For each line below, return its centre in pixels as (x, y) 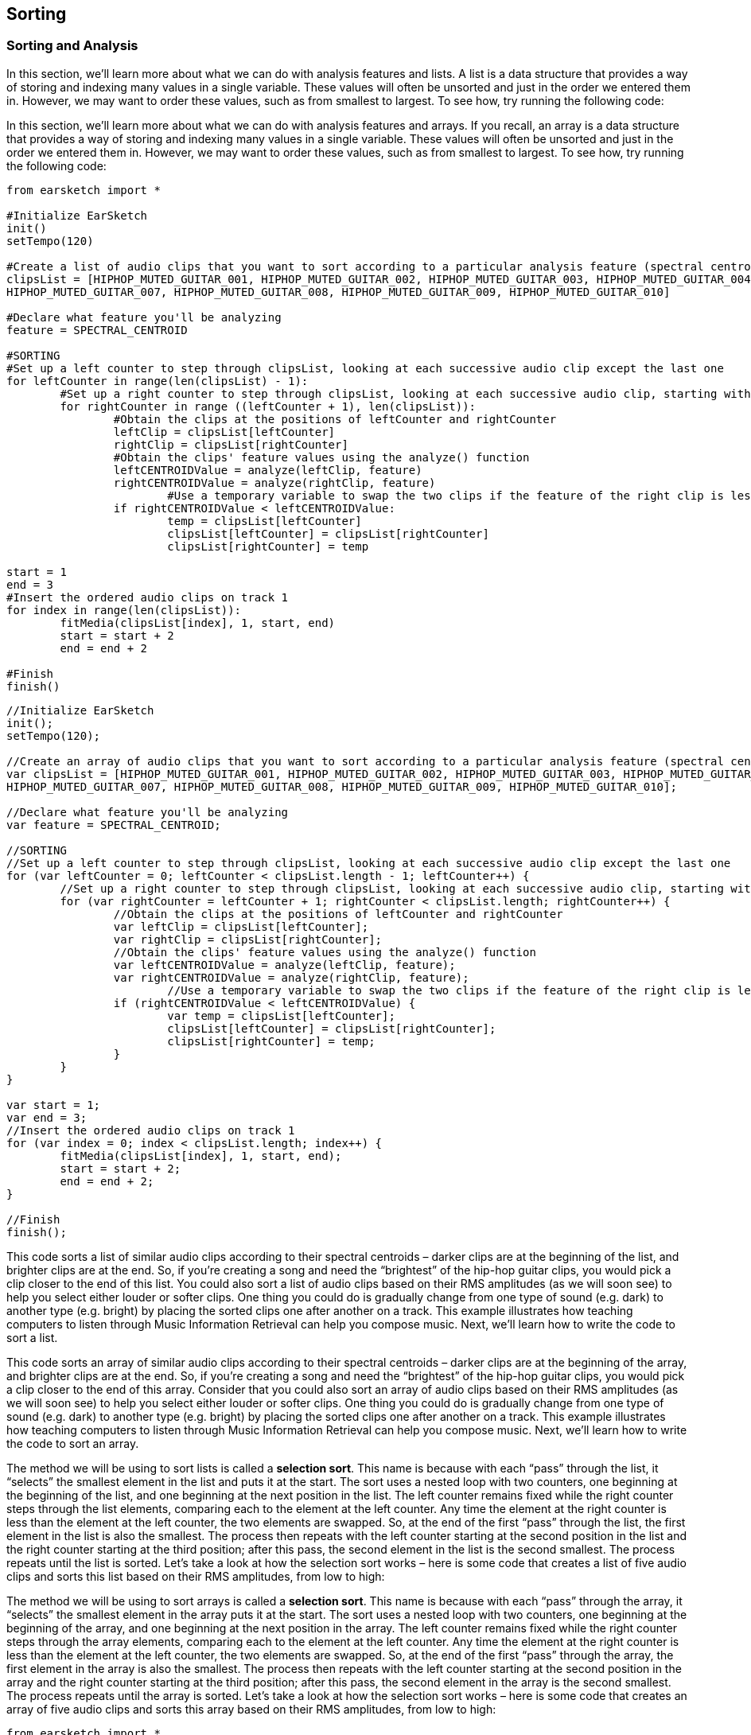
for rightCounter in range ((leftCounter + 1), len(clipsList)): (268, 406)
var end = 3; (47, 1117)
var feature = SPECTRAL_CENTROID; (114, 825)
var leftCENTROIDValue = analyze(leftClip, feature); (284, 965)
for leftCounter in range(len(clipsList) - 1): (158, 381)
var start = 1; (54, 1105)
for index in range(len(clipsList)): (124, 610)
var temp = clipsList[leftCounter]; (281, 1015)
